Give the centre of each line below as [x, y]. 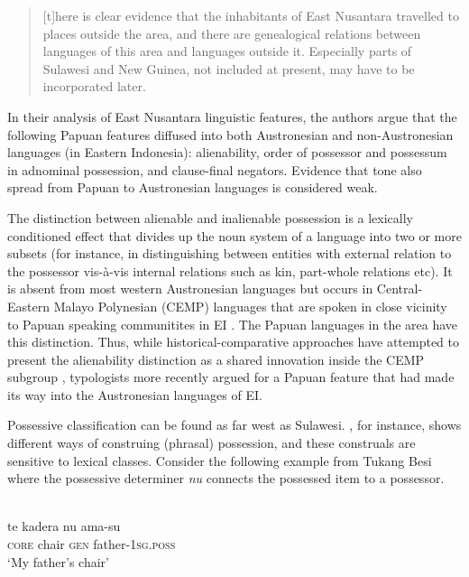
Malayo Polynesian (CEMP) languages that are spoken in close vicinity [250, 306]
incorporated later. [94, 86]
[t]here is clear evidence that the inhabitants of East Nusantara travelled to [251, 15]
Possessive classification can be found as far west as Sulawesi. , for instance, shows [234, 425]
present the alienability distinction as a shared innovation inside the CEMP [216, 359]
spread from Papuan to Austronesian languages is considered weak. [193, 187]
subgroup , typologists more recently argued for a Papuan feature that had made [231, 377]
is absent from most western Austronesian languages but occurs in [190, 288]
